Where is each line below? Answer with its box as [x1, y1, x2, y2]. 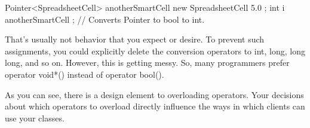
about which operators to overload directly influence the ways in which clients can [5, 100, 305, 112]
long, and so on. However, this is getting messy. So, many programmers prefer [5, 56, 290, 69]
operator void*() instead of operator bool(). [5, 68, 164, 80]
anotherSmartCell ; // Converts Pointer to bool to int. [5, 13, 205, 25]
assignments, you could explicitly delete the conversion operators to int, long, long [5, 44, 305, 57]
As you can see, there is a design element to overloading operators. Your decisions [5, 88, 304, 100]
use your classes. [5, 111, 65, 124]
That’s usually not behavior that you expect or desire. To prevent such [5, 33, 265, 45]
